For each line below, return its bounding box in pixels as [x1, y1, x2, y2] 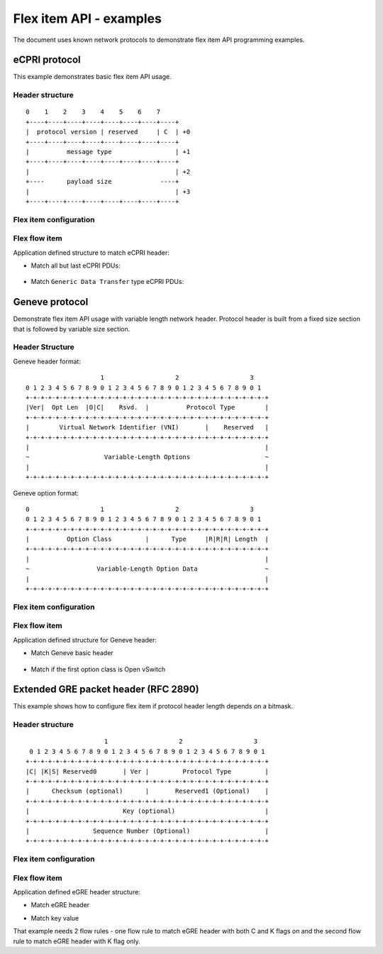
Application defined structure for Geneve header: [13, 635, 157, 644]
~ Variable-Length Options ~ [26, 453, 269, 461]
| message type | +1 [26, 148, 191, 155]
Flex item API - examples [13, 11, 162, 26]
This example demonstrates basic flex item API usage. [13, 72, 172, 81]
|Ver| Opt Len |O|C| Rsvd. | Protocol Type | [26, 403, 269, 412]
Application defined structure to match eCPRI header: [13, 248, 170, 257]
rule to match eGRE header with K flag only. [13, 937, 141, 945]
